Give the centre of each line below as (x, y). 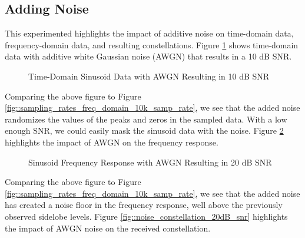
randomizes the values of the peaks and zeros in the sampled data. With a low (146, 119)
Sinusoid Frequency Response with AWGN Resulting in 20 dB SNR (150, 162)
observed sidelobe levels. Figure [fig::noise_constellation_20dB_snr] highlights (146, 216)
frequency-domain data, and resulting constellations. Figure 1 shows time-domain (152, 44)
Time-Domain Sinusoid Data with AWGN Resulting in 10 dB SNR (149, 76)
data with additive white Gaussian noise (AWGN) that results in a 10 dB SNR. (148, 56)
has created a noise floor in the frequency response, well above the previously (144, 205)
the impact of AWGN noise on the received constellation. (108, 228)
